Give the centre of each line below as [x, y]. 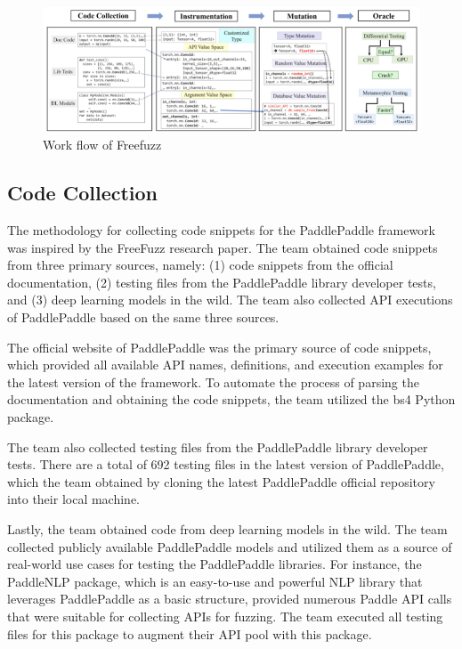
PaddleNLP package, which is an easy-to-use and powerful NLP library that [215, 581]
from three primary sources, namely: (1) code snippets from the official [200, 265]
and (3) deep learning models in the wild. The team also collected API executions [230, 300]
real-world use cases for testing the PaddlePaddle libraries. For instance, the [215, 564]
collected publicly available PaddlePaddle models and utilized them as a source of [230, 546]
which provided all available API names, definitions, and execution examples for [225, 365]
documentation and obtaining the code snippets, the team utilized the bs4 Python [231, 399]
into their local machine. [73, 499]
